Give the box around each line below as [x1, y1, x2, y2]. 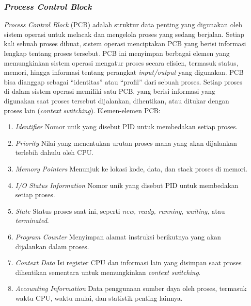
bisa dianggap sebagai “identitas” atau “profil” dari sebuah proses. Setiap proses [4, 76, 242, 86]
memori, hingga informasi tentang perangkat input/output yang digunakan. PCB [4, 67, 244, 77]
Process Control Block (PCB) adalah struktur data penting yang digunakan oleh [4, 19, 242, 30]
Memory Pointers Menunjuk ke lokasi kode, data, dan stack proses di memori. [15, 163, 248, 173]
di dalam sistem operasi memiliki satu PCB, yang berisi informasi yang [4, 86, 216, 96]
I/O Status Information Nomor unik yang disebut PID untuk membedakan [15, 180, 238, 190]
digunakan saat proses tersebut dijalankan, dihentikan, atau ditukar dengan [4, 95, 229, 105]
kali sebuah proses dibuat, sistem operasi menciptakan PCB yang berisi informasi [4, 38, 246, 49]
